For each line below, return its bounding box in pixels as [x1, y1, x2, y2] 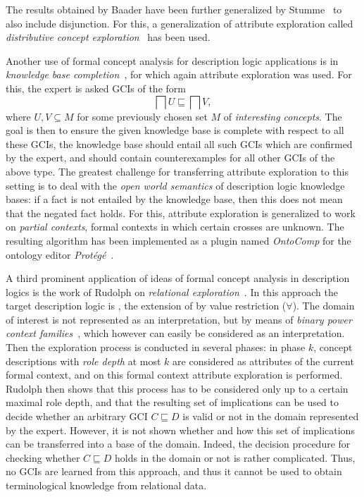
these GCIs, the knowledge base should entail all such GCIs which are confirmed [6, 136, 353, 151]
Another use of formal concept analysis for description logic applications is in [6, 53, 339, 68]
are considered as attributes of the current [172, 353, 354, 368]
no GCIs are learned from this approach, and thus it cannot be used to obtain [6, 464, 342, 479]
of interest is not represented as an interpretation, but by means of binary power [6, 312, 352, 326]
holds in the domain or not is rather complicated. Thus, [115, 450, 356, 465]
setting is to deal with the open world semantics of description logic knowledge [6, 178, 345, 192]
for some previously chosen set [77, 109, 208, 123]
